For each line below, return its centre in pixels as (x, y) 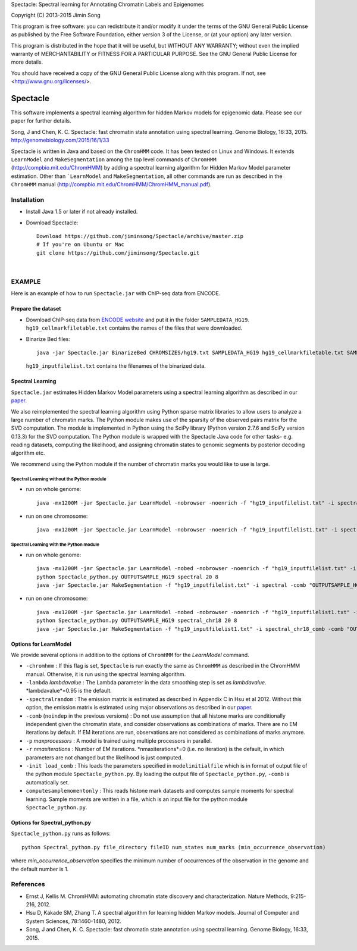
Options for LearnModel (41, 644)
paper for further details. (41, 121)
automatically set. (48, 782)
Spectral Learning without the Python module (59, 479)
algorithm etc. (28, 453)
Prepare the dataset (36, 309)
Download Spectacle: (52, 223)
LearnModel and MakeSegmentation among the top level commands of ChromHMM (114, 159)
